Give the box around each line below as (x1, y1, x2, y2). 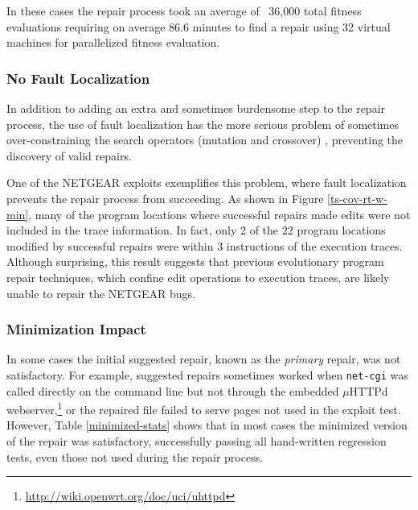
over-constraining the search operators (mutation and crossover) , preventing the (6, 131, 404, 148)
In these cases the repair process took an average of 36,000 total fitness (6, 2, 362, 19)
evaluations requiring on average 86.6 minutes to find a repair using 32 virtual (6, 18, 391, 35)
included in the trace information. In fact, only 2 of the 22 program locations (6, 222, 386, 238)
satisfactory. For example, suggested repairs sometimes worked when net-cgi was (6, 366, 408, 383)
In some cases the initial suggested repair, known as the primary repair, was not (6, 350, 401, 367)
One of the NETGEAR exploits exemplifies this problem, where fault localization (6, 174, 407, 191)
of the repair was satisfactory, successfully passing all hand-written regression (6, 433, 387, 450)
